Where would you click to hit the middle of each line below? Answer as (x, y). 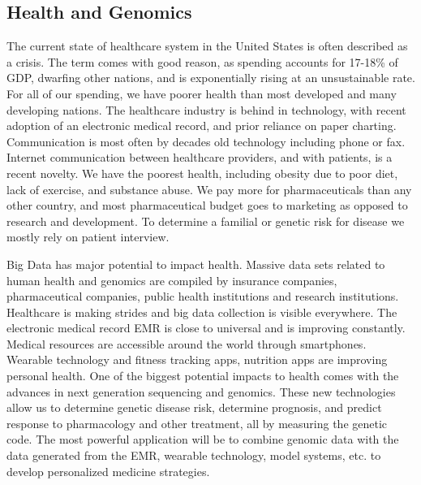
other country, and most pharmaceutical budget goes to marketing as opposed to (207, 205)
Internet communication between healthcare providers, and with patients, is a (200, 157)
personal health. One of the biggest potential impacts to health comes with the (203, 376)
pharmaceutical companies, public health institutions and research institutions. (203, 296)
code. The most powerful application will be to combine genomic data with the (203, 439)
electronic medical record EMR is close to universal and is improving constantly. (206, 328)
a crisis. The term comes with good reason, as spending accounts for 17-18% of (202, 61)
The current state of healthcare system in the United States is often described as (207, 46)
